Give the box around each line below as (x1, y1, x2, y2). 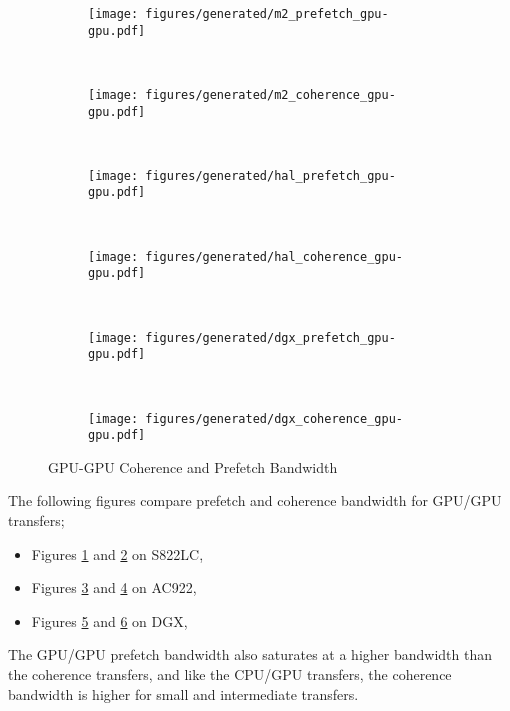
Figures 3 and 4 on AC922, (31, 577, 197, 598)
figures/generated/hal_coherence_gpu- (145, 249, 403, 264)
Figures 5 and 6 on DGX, (31, 610, 188, 631)
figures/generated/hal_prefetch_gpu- (145, 168, 396, 183)
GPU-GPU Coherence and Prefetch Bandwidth (48, 456, 338, 477)
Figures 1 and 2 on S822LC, (31, 543, 204, 564)
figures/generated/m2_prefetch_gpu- (145, 7, 389, 21)
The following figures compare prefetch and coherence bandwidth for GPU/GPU (8, 490, 502, 511)
